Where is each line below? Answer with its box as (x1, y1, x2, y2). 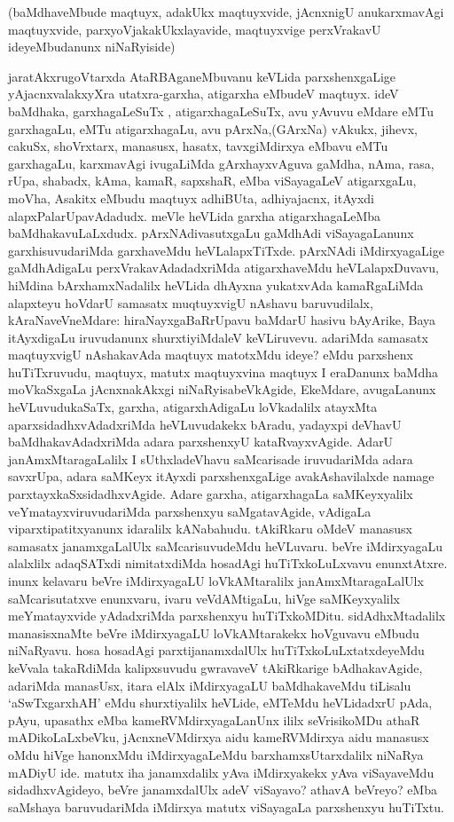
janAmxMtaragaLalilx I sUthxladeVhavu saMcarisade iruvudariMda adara (8, 449, 413, 468)
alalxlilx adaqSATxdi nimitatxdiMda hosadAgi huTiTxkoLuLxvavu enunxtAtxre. (8, 554, 448, 573)
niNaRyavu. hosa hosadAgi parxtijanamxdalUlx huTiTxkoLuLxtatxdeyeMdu (8, 641, 425, 660)
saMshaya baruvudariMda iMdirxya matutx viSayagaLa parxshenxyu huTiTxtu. (8, 797, 444, 816)
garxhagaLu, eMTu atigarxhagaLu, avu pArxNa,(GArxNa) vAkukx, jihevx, (8, 119, 418, 138)
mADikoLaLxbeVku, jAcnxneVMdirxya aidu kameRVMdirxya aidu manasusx (8, 728, 429, 747)
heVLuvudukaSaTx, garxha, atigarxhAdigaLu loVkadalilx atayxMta (8, 398, 378, 416)
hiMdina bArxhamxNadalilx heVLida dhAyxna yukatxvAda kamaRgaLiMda (8, 275, 424, 294)
